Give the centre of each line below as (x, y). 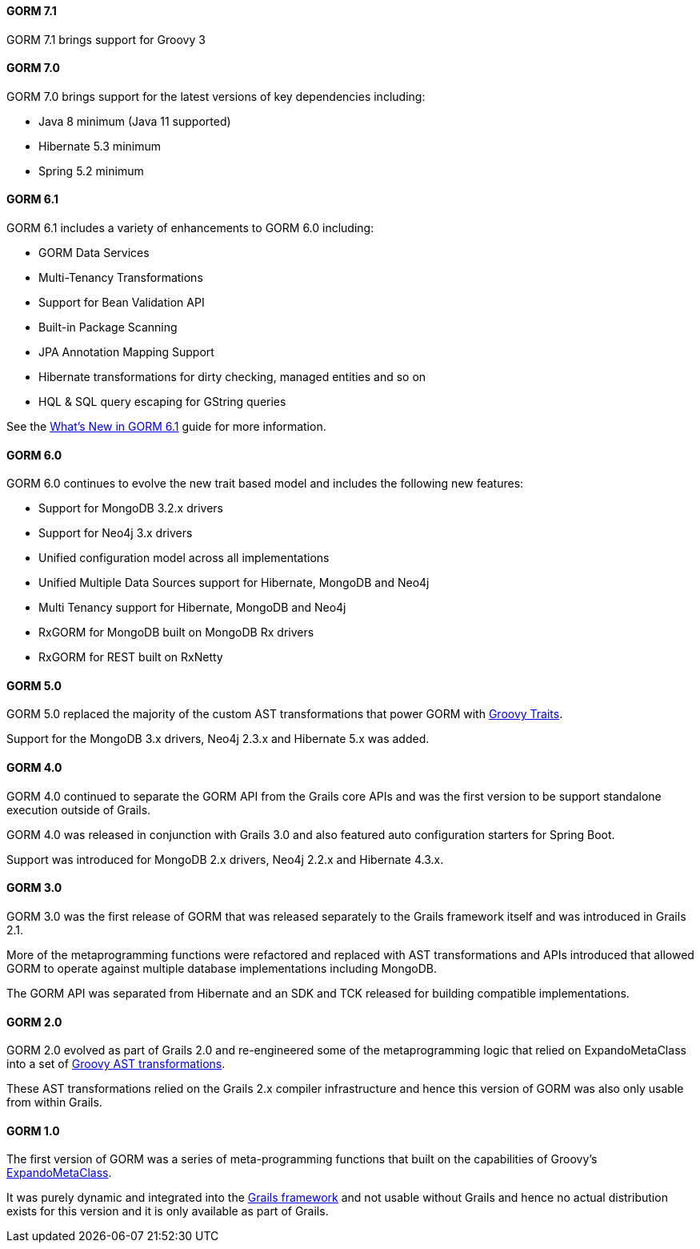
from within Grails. (54, 1102)
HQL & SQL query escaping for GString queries (162, 402)
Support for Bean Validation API (122, 303)
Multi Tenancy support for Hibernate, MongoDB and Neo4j (192, 608)
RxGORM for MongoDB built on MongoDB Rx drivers (176, 633)
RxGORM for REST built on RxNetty (131, 657)
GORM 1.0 (33, 1131)
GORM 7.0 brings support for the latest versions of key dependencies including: (216, 96)
